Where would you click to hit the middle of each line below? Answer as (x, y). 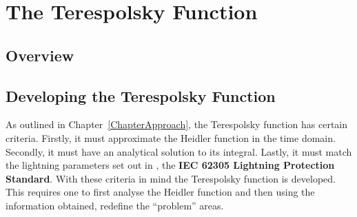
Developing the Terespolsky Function (141, 95)
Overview (40, 55)
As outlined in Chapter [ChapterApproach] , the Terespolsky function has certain (177, 124)
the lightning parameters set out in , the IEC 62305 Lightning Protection (170, 165)
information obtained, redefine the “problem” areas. (115, 205)
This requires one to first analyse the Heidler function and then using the (160, 192)
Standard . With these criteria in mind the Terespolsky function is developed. (171, 178)
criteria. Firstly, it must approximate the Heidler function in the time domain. (171, 137)
